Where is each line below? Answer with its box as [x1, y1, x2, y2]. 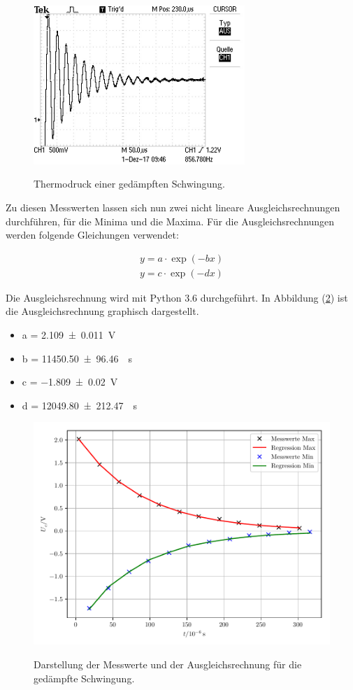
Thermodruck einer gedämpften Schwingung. [34, 176, 225, 191]
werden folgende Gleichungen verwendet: [6, 227, 179, 242]
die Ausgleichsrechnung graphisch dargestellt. [6, 304, 199, 318]
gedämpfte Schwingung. [34, 670, 135, 685]
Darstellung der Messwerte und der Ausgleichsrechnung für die [34, 656, 302, 671]
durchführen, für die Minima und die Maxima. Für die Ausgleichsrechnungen [6, 213, 335, 228]
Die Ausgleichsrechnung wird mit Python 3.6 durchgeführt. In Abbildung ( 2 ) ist [6, 290, 348, 304]
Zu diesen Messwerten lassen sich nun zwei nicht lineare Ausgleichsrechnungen [6, 199, 340, 214]
